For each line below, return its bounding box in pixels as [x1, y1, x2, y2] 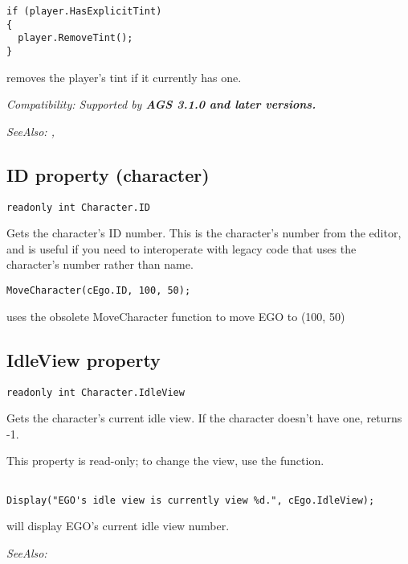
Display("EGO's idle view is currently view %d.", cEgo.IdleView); [6, 494, 375, 506]
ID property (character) [6, 162, 210, 187]
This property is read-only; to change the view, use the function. [6, 452, 324, 469]
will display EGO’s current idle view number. [6, 517, 230, 534]
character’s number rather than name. [6, 256, 194, 273]
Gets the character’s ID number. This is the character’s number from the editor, [6, 224, 402, 241]
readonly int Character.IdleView [6, 386, 185, 398]
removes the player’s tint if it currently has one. [6, 68, 242, 85]
